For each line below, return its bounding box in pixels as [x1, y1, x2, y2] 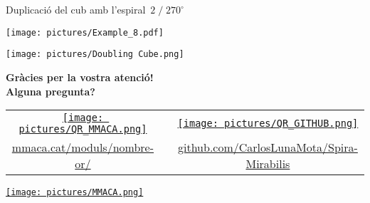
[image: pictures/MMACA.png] [6, 187, 144, 198]
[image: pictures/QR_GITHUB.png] [177, 118, 359, 130]
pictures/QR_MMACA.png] [18, 123, 147, 135]
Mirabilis [245, 155, 290, 172]
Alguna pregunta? [6, 83, 95, 98]
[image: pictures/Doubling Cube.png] [6, 49, 184, 60]
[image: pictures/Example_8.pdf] [6, 27, 164, 38]
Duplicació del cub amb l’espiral [6, 2, 146, 16]
